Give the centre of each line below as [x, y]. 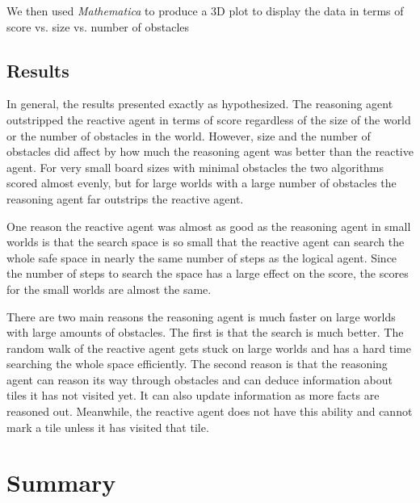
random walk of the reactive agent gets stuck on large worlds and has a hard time [209, 348]
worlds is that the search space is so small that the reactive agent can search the [206, 242]
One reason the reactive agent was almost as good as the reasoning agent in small [209, 226]
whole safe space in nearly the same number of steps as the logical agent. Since [202, 257]
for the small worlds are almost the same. [109, 289]
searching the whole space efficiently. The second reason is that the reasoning [197, 364]
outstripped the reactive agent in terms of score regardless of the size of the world [209, 119]
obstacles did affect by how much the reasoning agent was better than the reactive [210, 151]
